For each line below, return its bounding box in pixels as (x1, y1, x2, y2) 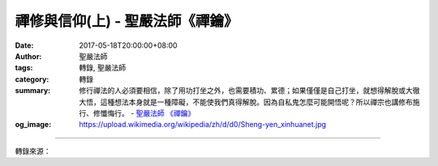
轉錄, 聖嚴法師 (79, 63, 126, 73)
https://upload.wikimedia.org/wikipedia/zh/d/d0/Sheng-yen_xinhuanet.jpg (79, 120, 327, 130)
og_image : (15, 120, 52, 130)
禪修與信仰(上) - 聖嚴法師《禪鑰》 (15, 12, 238, 30)
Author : (15, 51, 42, 61)
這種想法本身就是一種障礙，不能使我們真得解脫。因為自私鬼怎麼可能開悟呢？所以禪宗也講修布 (100, 97, 413, 107)
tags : (15, 63, 33, 73)
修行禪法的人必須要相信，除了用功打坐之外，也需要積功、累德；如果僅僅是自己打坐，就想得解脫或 (79, 86, 406, 96)
